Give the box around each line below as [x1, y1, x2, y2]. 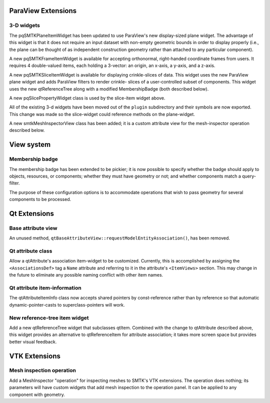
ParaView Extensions [9, 6, 77, 15]
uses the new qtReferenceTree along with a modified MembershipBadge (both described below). [9, 85, 209, 92]
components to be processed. [9, 196, 71, 202]
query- [241, 173, 256, 179]
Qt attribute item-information [9, 284, 82, 291]
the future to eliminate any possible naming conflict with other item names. [9, 272, 163, 278]
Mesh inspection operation [9, 367, 76, 374]
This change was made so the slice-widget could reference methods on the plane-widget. [9, 111, 195, 117]
